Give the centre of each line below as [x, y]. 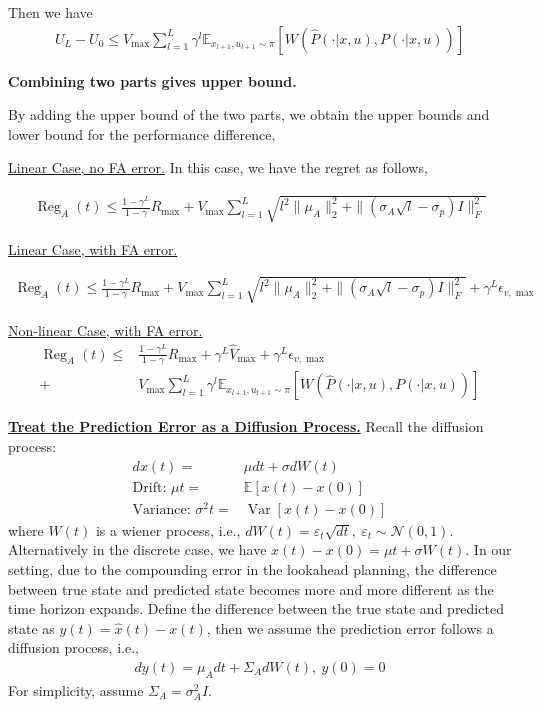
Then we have [50, 12]
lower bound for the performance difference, [142, 133]
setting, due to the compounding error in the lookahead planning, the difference [252, 569]
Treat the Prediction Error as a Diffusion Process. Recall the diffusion [246, 426]
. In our [488, 549]
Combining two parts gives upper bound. [152, 80]
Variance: [161, 509]
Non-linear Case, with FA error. [105, 329]
